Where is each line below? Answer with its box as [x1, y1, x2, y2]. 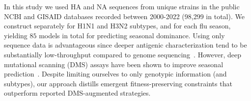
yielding [4, 30, 28, 40]
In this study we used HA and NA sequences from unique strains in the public [4, 1, 240, 11]
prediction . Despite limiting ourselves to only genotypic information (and [4, 69, 227, 79]
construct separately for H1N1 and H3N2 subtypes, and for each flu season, [4, 21, 231, 31]
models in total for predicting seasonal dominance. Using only [39, 30, 225, 40]
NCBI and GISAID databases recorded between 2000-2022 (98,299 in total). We [4, 11, 245, 21]
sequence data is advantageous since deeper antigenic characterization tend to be [4, 40, 247, 50]
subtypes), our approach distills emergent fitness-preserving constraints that [4, 78, 232, 88]
